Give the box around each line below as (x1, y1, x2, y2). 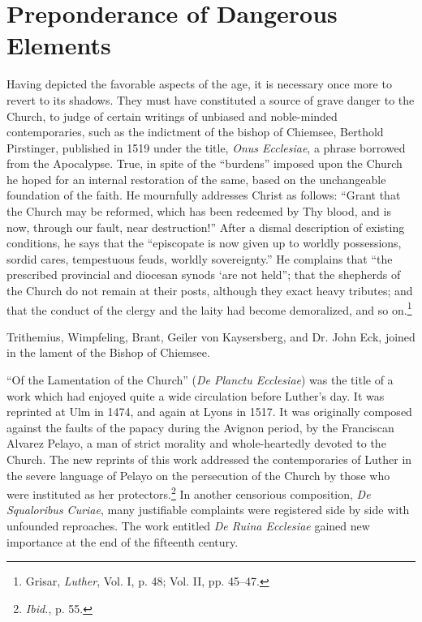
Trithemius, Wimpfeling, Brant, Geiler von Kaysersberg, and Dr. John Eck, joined (6, 328, 416, 345)
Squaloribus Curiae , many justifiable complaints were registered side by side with (6, 501, 410, 518)
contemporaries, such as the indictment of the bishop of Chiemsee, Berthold (6, 123, 384, 140)
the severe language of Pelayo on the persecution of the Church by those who (6, 466, 390, 483)
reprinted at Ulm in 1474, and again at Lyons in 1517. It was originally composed (6, 403, 412, 420)
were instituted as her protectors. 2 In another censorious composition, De (6, 483, 371, 502)
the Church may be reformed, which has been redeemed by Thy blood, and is (6, 203, 391, 220)
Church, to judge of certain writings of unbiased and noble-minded (6, 107, 338, 124)
